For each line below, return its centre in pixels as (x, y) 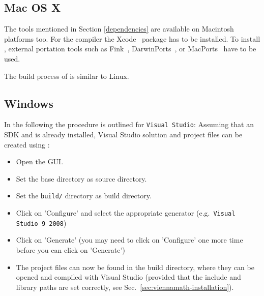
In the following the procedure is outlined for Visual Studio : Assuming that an (129, 124)
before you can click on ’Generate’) (70, 249)
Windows (29, 103)
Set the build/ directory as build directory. (84, 196)
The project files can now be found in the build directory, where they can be (135, 267)
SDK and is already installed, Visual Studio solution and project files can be (123, 135)
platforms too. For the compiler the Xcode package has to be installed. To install (132, 38)
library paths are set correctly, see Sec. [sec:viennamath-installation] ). (125, 287)
